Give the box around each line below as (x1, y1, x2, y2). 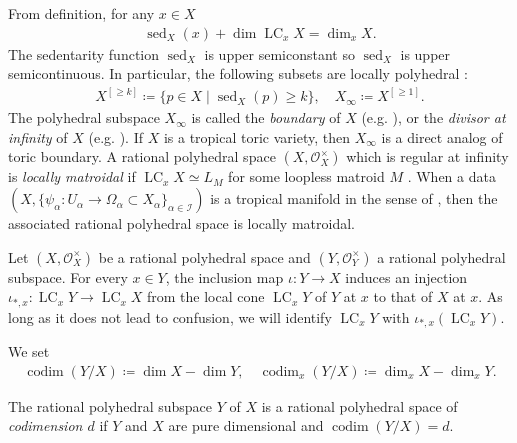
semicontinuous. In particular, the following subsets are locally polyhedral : (8, 63, 468, 84)
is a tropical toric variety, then (163, 126, 350, 147)
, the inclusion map (165, 266, 284, 287)
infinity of (8, 126, 68, 147)
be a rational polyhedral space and (98, 246, 311, 267)
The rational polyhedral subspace (8, 395, 213, 416)
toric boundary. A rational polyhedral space (8, 146, 276, 167)
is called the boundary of (191, 107, 341, 128)
